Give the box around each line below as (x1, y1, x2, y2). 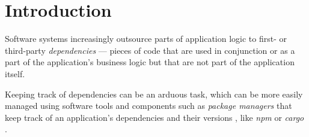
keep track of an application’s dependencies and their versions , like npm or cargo (5, 111, 304, 123)
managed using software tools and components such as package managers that (5, 99, 292, 112)
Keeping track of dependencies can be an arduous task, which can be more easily (5, 87, 303, 100)
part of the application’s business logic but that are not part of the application (5, 56, 295, 68)
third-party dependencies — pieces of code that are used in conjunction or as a (5, 44, 295, 56)
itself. (5, 67, 25, 80)
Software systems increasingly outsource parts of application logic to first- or (5, 32, 287, 45)
